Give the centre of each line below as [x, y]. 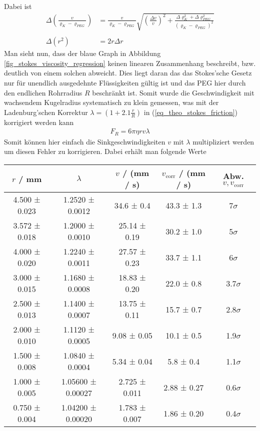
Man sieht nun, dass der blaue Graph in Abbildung [82, 53]
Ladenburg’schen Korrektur [46, 112]
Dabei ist [18, 6]
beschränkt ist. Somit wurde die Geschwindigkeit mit [173, 92]
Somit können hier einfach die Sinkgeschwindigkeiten [85, 141]
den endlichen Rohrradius [43, 92]
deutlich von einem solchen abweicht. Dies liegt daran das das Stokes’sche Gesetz [128, 73]
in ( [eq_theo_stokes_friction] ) [191, 112]
